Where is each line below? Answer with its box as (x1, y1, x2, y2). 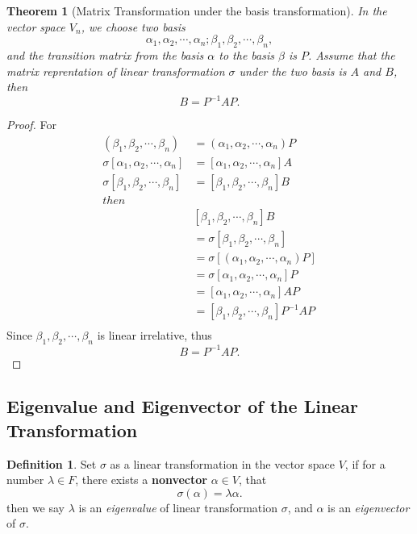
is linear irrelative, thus (97, 327, 212, 344)
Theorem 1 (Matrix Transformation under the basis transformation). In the (6, 2, 387, 19)
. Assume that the (308, 46, 395, 63)
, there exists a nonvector (75, 471, 207, 488)
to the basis (219, 46, 274, 63)
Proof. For (6, 116, 57, 133)
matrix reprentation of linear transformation (6, 62, 225, 79)
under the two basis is (239, 62, 347, 79)
